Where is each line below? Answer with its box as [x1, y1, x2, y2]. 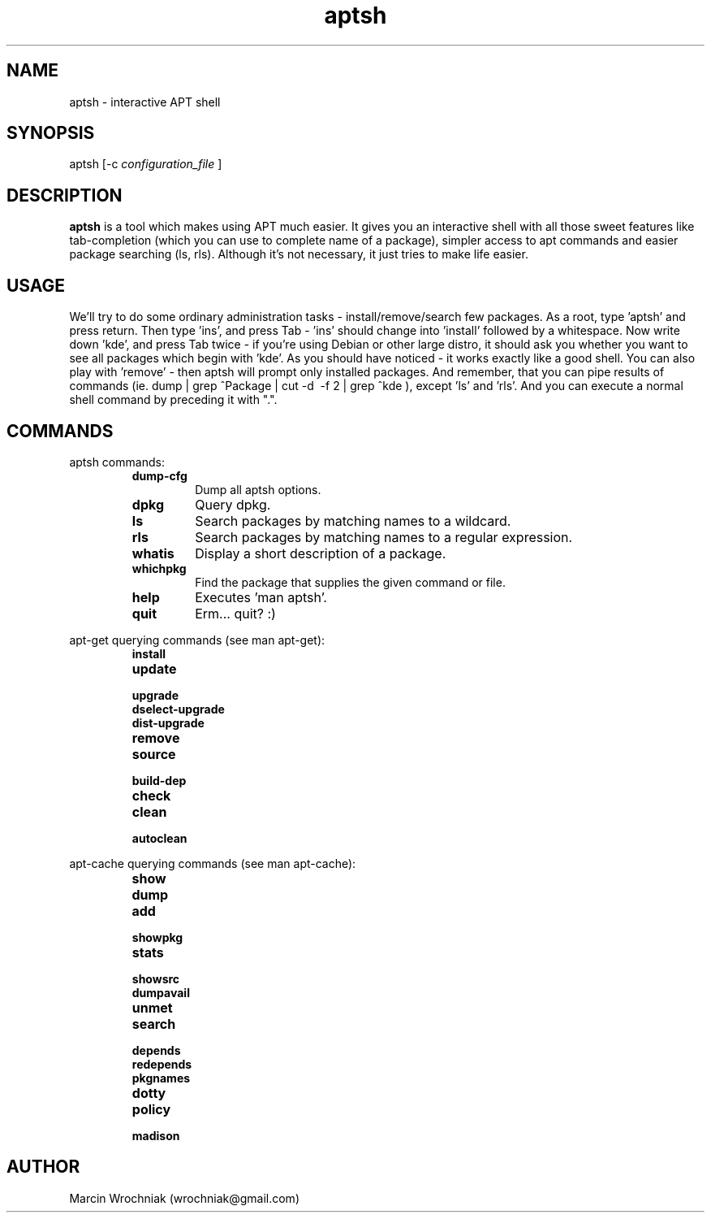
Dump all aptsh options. [195, 482, 321, 497]
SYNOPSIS [6, 123, 95, 144]
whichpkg [131, 561, 187, 575]
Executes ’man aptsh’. [195, 588, 327, 605]
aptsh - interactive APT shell [69, 94, 221, 109]
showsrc [131, 971, 180, 986]
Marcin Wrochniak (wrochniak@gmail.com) [69, 1191, 299, 1205]
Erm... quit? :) [195, 605, 276, 622]
